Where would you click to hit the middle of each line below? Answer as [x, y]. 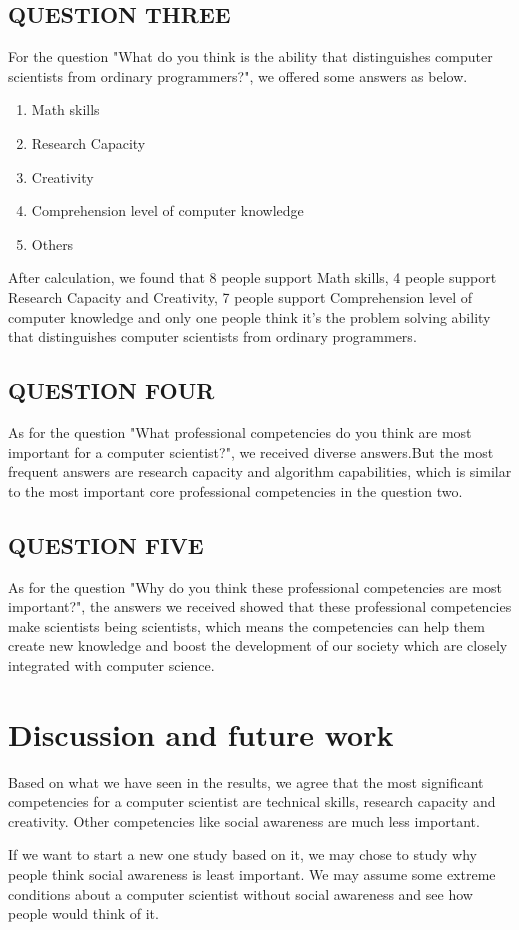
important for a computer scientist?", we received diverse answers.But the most [251, 451]
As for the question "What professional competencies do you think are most [240, 431]
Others [52, 243]
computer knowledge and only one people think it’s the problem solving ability [249, 316]
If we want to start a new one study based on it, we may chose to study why [242, 854]
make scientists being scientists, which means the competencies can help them [246, 625]
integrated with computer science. [111, 664]
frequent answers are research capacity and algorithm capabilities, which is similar [260, 471]
